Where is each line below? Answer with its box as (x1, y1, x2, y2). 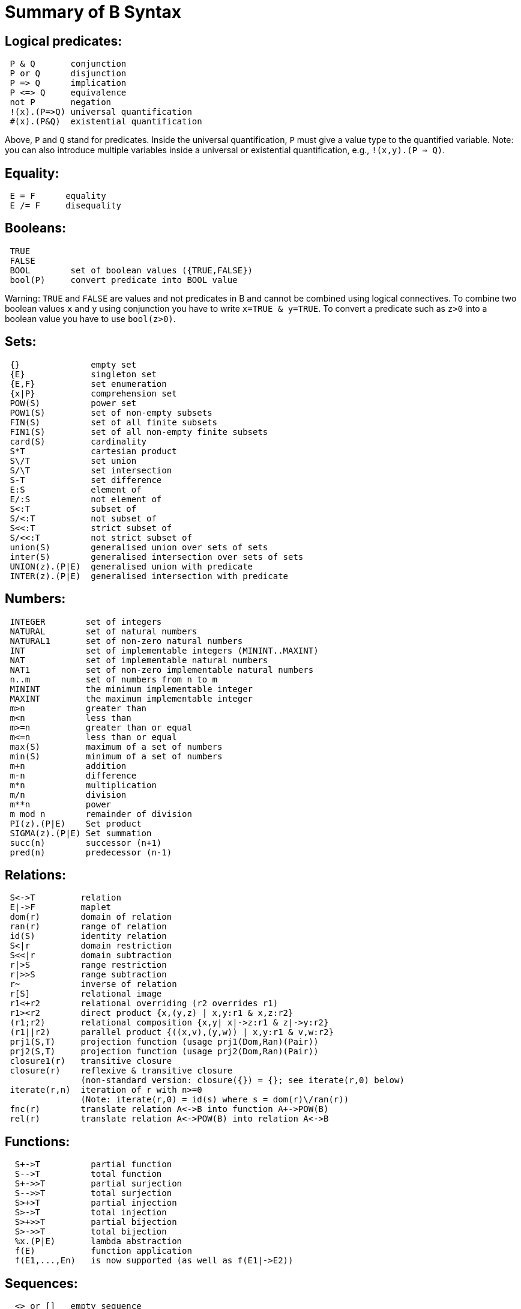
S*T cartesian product (10, 446, 177, 456)
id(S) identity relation (10, 931, 167, 941)
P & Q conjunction (10, 59, 127, 69)
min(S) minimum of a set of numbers (10, 751, 223, 761)
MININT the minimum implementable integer (10, 684, 253, 694)
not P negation (10, 97, 112, 108)
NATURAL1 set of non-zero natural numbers (10, 636, 243, 646)
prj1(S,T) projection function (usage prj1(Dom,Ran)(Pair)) (10, 1037, 319, 1047)
